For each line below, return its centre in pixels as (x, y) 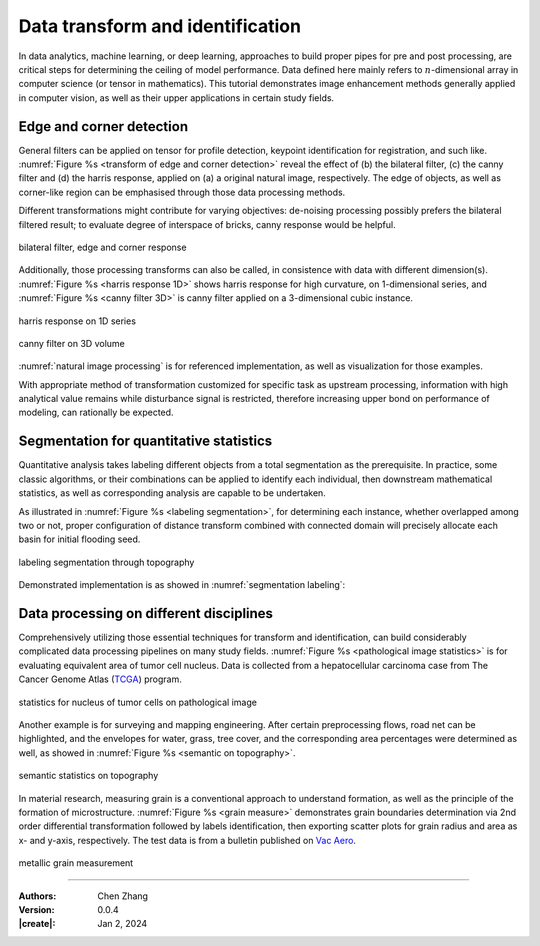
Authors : (37, 896)
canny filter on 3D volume (71, 343)
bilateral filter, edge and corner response (102, 247)
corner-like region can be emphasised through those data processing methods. (182, 192)
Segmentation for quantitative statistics (145, 441)
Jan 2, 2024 (122, 924)
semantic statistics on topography (88, 776)
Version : (36, 909)
